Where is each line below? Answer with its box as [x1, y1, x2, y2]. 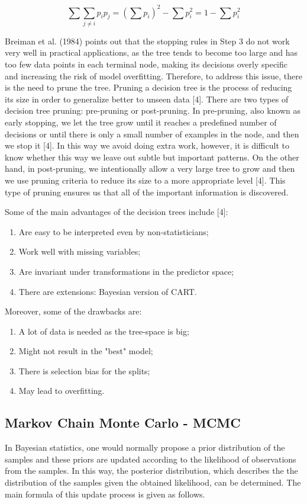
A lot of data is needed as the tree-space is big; [18, 325, 189, 337]
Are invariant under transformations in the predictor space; [18, 265, 234, 277]
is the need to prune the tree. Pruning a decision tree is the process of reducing [5, 81, 292, 94]
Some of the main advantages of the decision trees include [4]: [5, 206, 228, 218]
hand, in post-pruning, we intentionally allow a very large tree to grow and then [5, 162, 295, 175]
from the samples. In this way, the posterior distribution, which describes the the [5, 464, 298, 477]
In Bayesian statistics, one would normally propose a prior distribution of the [5, 441, 285, 454]
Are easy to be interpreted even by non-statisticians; [18, 225, 209, 237]
